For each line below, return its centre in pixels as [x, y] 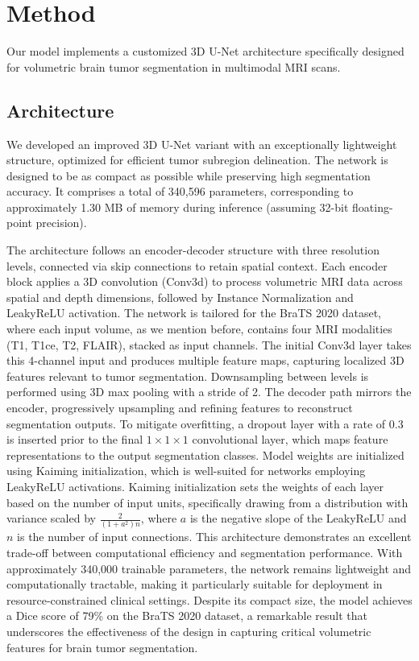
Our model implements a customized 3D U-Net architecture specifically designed [205, 51]
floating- [373, 207]
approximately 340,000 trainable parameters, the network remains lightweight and [209, 568]
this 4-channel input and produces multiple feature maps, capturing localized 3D [205, 360]
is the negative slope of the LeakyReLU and [298, 518]
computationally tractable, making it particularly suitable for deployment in [195, 584]
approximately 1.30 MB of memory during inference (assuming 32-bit [178, 207]
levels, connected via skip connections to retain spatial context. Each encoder [197, 265]
